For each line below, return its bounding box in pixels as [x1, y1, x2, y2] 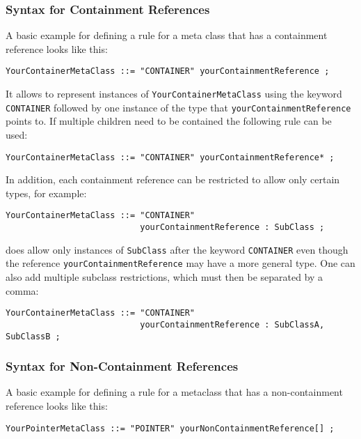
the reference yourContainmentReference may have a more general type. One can [6, 256, 355, 270]
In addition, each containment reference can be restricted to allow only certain [6, 172, 340, 187]
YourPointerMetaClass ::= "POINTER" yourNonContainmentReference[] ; [6, 423, 335, 433]
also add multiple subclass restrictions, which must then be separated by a [6, 270, 323, 284]
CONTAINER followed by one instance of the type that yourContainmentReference [6, 100, 351, 114]
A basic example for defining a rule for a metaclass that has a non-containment [6, 385, 343, 399]
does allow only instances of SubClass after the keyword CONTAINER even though [6, 242, 348, 256]
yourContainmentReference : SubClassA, [140, 319, 325, 330]
